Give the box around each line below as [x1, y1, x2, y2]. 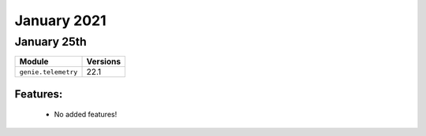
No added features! [54, 110, 118, 119]
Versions [86, 56, 121, 67]
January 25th [14, 35, 87, 49]
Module [19, 56, 49, 67]
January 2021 [14, 12, 106, 29]
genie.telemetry [19, 68, 78, 76]
